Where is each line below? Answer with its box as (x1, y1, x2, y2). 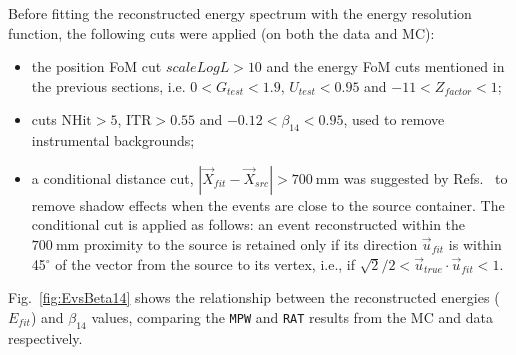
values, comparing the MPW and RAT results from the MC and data (91, 306, 493, 327)
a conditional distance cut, (31, 167, 194, 188)
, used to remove (343, 109, 445, 130)
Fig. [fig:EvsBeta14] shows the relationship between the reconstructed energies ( (8, 287, 500, 308)
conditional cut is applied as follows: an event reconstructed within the (31, 214, 466, 235)
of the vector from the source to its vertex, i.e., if (55, 253, 356, 274)
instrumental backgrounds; (31, 130, 195, 151)
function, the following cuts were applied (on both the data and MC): (8, 22, 435, 43)
